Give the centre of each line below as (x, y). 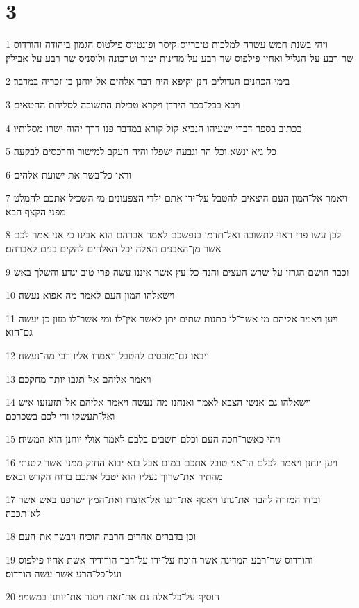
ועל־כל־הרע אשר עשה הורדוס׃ (64, 573)
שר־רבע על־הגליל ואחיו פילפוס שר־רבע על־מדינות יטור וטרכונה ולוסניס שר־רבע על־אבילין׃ (179, 57)
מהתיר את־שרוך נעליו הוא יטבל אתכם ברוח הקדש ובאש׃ (114, 476)
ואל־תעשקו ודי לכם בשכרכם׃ (60, 415)
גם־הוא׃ (19, 332)
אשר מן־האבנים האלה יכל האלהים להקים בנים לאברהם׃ (114, 248)
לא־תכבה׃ (23, 512)
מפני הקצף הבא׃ (36, 211)
